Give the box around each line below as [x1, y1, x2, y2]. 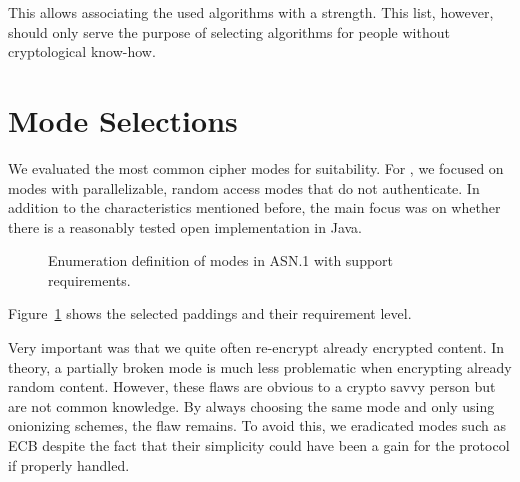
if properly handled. [8, 454, 130, 475]
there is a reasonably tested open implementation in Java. [8, 216, 362, 237]
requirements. [48, 269, 131, 290]
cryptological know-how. [8, 41, 156, 62]
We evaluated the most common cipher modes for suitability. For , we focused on [8, 157, 504, 178]
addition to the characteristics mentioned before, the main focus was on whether [8, 197, 501, 218]
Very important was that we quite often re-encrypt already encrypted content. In [8, 337, 505, 358]
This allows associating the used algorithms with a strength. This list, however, [8, 2, 494, 22]
